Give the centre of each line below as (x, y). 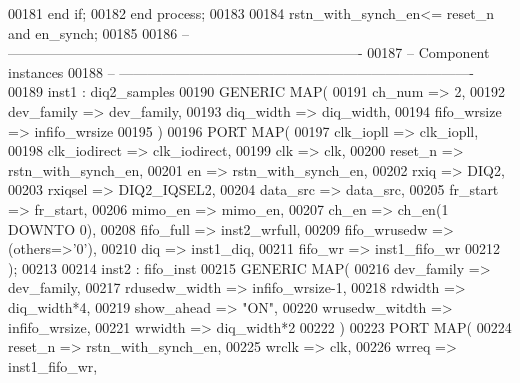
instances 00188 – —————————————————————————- (241, 71)
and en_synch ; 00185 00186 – (98, 32)
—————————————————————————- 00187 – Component (249, 52)
